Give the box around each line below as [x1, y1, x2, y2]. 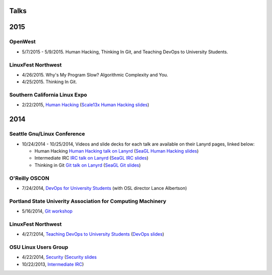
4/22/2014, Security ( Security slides [22, 254, 97, 260]
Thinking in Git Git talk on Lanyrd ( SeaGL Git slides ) [34, 162, 141, 168]
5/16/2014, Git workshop [22, 208, 73, 214]
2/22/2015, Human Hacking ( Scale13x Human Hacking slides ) [22, 102, 150, 108]
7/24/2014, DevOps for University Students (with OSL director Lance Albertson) [22, 185, 187, 191]
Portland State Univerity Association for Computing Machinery [9, 197, 166, 204]
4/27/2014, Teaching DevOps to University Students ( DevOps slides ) [22, 231, 165, 237]
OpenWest [9, 38, 36, 45]
